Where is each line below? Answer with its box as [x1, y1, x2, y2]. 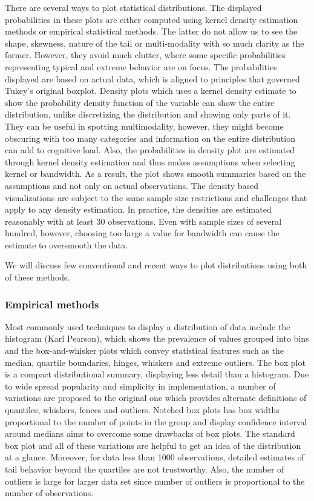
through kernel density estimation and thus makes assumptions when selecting [5, 155, 295, 168]
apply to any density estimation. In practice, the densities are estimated [5, 203, 272, 216]
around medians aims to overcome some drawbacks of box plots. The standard [5, 427, 295, 440]
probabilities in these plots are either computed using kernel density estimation [5, 13, 298, 25]
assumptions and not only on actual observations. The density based [5, 179, 259, 191]
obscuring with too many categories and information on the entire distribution [5, 131, 295, 144]
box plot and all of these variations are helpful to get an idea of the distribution [5, 439, 301, 451]
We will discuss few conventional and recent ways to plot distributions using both [5, 259, 307, 271]
